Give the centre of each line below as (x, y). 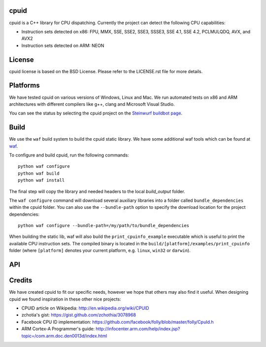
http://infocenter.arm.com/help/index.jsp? (138, 329)
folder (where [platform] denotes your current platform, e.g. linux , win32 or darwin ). (100, 251)
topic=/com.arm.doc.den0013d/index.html (64, 336)
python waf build (39, 173)
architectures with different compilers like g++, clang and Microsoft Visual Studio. (92, 104)
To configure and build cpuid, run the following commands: (69, 155)
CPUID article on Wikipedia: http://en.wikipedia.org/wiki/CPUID (85, 308)
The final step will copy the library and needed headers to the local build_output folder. (97, 191)
